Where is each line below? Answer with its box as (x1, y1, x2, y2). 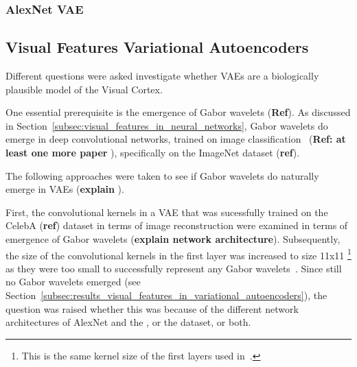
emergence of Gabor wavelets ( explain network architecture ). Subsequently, (5, 231, 341, 246)
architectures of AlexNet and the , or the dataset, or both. (5, 315, 251, 329)
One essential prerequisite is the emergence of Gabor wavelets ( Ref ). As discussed (5, 105, 351, 119)
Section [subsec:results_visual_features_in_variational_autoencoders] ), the (5, 288, 327, 303)
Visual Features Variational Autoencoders (5, 36, 309, 58)
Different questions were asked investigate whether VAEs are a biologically (5, 69, 319, 83)
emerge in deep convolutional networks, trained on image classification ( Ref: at (5, 132, 346, 146)
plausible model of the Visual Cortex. (5, 82, 163, 96)
